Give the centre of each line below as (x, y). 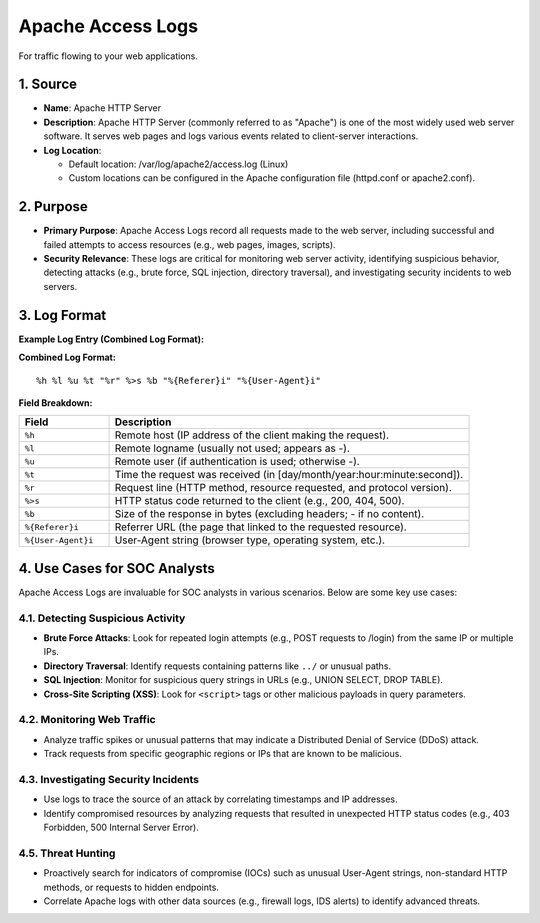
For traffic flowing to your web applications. (108, 56)
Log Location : (72, 150)
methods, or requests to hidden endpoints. (131, 887)
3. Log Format (62, 315)
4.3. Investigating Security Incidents (109, 779)
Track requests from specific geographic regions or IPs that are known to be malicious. (222, 754)
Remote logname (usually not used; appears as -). (232, 448)
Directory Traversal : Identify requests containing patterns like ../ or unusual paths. (217, 666)
